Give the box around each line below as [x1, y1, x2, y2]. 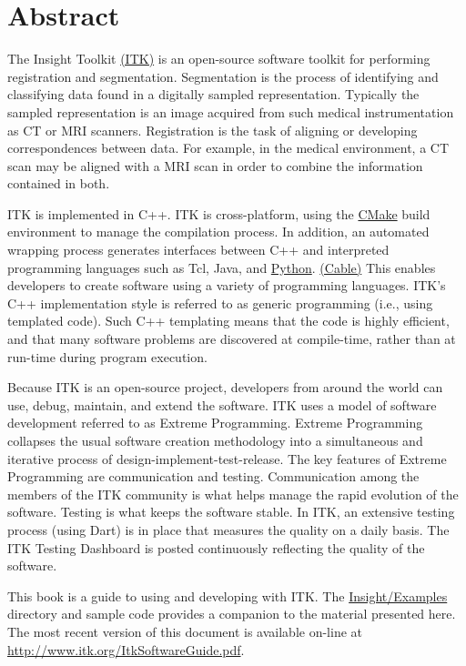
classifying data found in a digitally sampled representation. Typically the [7, 85, 420, 104]
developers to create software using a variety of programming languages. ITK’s [7, 276, 446, 295]
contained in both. [7, 174, 110, 193]
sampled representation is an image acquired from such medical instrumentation [7, 102, 454, 121]
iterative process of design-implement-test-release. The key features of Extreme [7, 449, 447, 468]
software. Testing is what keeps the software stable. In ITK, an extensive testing [7, 502, 455, 521]
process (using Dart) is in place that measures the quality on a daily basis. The [7, 520, 450, 539]
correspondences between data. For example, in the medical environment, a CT [7, 138, 450, 157]
